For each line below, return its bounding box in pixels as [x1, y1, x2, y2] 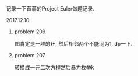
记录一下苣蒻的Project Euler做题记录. [6, 5, 94, 12]
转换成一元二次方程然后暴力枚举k [14, 64, 94, 71]
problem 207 [14, 52, 45, 58]
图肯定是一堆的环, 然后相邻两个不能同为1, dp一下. [14, 40, 133, 47]
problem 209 [14, 28, 46, 35]
